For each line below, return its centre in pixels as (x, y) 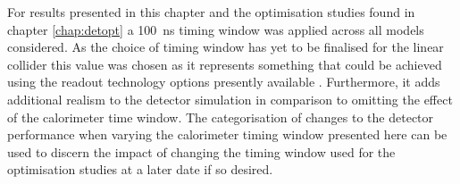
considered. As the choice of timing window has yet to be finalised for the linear (226, 47)
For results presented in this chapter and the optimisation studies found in (211, 12)
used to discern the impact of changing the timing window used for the (201, 151)
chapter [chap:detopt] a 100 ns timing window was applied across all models (216, 29)
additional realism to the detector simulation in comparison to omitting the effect (230, 99)
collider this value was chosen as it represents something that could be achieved (225, 64)
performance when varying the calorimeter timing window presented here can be (227, 134)
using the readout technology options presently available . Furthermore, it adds (224, 82)
